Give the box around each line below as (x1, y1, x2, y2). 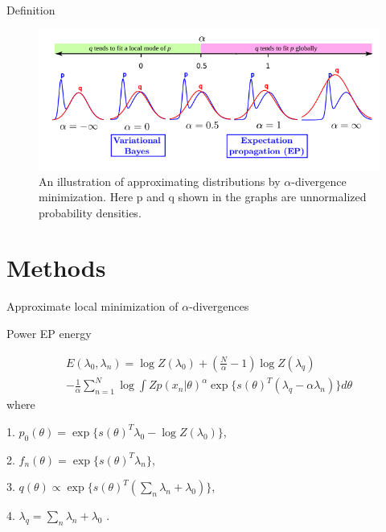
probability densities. (39, 204, 142, 221)
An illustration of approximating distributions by (39, 172, 281, 189)
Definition (6, 2, 55, 18)
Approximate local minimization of (6, 298, 179, 315)
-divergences (189, 298, 249, 315)
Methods (6, 251, 106, 284)
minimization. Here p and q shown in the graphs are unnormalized (39, 188, 367, 205)
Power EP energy (6, 325, 92, 341)
